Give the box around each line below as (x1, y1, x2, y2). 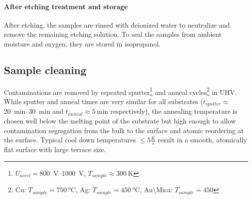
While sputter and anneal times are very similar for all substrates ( (4, 96, 203, 107)
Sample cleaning (4, 62, 87, 77)
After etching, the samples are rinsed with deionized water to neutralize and (4, 19, 230, 30)
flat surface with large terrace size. (4, 144, 106, 154)
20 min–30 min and (4, 106, 63, 116)
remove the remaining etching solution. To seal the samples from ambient (4, 29, 222, 39)
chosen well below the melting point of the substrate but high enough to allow (4, 116, 236, 126)
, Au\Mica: (140, 184, 173, 195)
